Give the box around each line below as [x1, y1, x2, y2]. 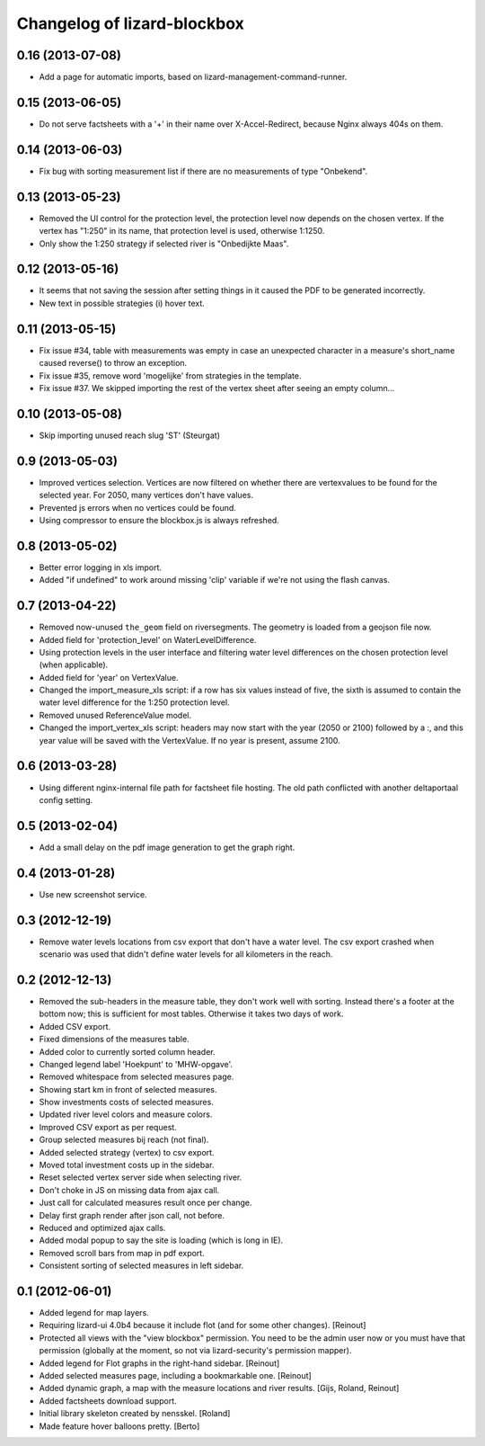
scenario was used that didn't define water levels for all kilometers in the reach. [39, 949, 333, 960]
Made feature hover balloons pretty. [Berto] [39, 1421, 200, 1432]
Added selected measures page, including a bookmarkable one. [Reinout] [39, 1370, 312, 1381]
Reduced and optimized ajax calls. [39, 1222, 166, 1233]
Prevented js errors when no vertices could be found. [39, 502, 237, 513]
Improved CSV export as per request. [39, 1121, 177, 1132]
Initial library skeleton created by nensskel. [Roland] [39, 1408, 231, 1419]
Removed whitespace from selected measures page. [39, 1071, 234, 1083]
